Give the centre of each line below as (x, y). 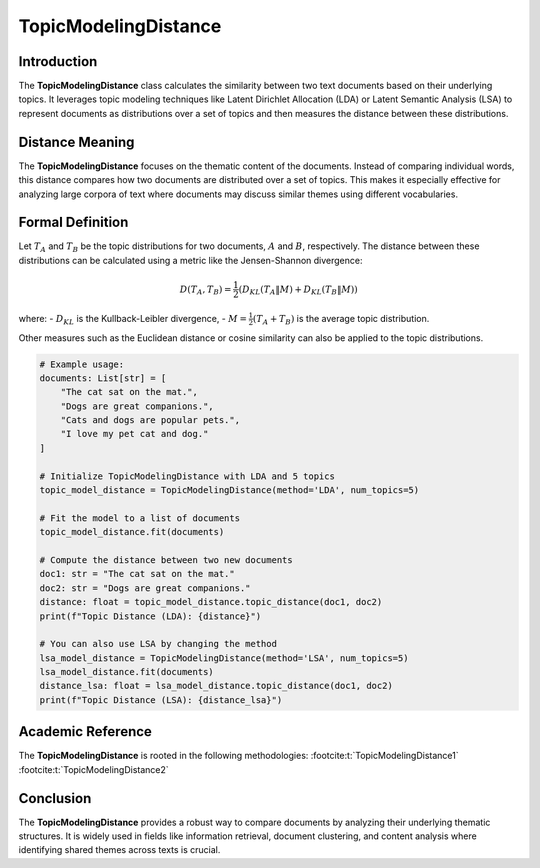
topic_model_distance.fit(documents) (132, 532)
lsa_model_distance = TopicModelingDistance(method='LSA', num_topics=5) (224, 658)
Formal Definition (73, 222)
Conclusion (55, 798)
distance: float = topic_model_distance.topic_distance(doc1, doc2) (211, 602)
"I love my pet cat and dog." (134, 434)
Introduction (58, 61)
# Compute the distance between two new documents (166, 559)
